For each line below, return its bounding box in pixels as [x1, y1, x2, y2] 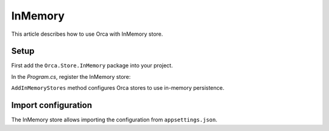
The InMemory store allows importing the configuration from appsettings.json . [11, 116, 218, 124]
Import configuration [11, 100, 93, 110]
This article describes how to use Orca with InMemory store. [11, 30, 163, 38]
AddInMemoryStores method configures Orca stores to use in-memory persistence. [11, 84, 225, 92]
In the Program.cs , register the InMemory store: [11, 73, 131, 80]
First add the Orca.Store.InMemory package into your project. [11, 62, 173, 69]
